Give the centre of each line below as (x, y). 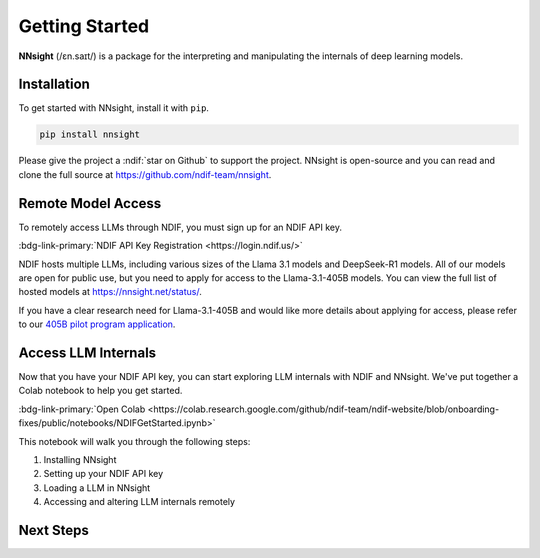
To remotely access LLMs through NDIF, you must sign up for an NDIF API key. (180, 227)
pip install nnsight (89, 134)
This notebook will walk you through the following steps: (134, 441)
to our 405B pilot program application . (97, 324)
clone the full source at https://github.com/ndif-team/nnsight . (145, 174)
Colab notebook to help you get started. (100, 391)
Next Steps (53, 530)
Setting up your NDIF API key (103, 474)
